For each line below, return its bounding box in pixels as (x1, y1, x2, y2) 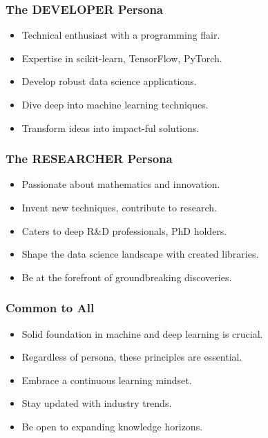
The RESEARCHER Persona (6, 150, 173, 167)
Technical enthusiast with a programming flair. (21, 28, 220, 42)
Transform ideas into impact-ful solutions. (21, 120, 200, 135)
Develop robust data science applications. (21, 74, 197, 88)
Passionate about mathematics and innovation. (21, 177, 220, 191)
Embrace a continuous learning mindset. (21, 372, 192, 387)
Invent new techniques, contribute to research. (21, 200, 217, 214)
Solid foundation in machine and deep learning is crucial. (21, 326, 263, 341)
